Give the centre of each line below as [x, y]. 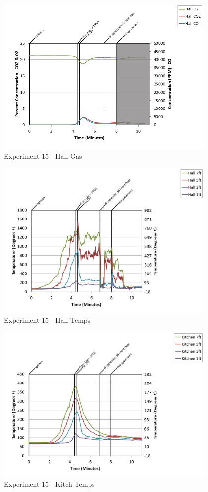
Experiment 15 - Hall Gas [43, 156]
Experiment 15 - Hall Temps [47, 320]
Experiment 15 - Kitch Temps [49, 484]
